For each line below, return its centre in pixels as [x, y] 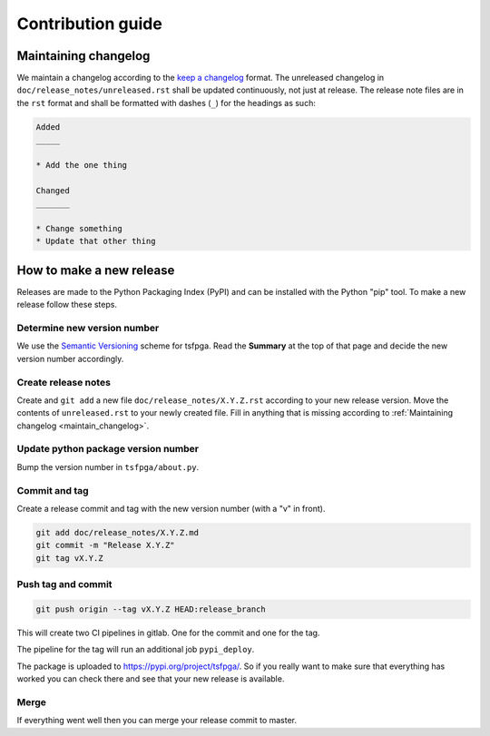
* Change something [79, 228]
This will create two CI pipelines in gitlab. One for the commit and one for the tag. [168, 633]
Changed [53, 190]
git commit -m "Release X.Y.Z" [106, 545]
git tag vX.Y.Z [69, 558]
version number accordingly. [70, 358]
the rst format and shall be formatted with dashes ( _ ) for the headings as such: [167, 103]
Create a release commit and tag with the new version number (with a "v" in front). [171, 508]
